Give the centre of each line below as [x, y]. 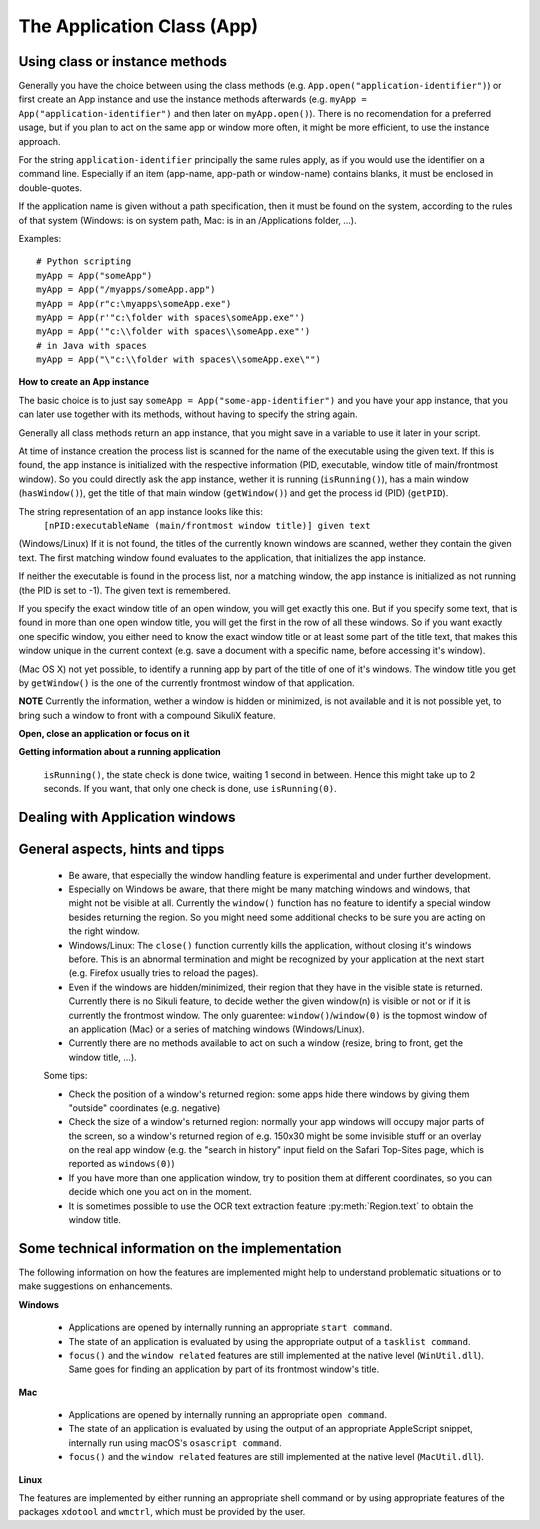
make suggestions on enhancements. [96, 1286]
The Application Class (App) [138, 26]
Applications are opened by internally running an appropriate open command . [228, 1415]
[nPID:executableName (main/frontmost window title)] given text [207, 525]
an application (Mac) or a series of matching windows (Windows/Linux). [216, 1029]
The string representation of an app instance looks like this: [141, 511]
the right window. [104, 931]
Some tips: [65, 1076]
